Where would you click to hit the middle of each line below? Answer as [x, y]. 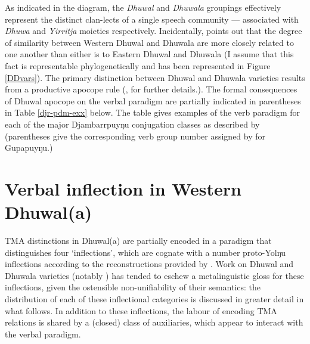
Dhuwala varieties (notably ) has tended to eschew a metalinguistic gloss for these [154, 275]
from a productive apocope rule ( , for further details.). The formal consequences [151, 89]
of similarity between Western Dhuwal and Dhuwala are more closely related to [149, 42]
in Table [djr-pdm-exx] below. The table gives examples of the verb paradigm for [152, 112]
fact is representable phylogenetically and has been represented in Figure [138, 65]
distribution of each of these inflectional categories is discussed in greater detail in [154, 299]
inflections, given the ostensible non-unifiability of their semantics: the [133, 287]
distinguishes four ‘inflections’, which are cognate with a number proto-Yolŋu [145, 252]
